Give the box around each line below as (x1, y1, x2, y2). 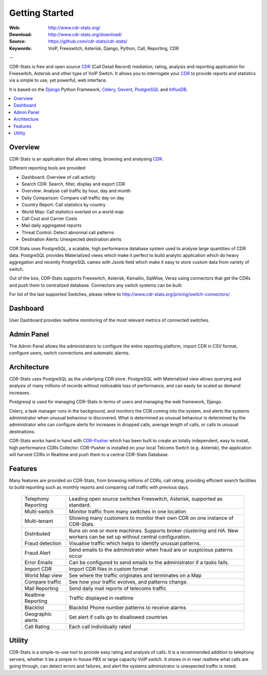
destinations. (9, 428, 36, 434)
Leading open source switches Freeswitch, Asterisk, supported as (69, 495, 222, 502)
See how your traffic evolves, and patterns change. (69, 578, 188, 585)
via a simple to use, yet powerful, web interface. (9, 77, 107, 84)
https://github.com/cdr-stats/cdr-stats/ (48, 39, 128, 44)
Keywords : (9, 45, 32, 51)
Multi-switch (24, 508, 54, 515)
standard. (69, 502, 91, 508)
